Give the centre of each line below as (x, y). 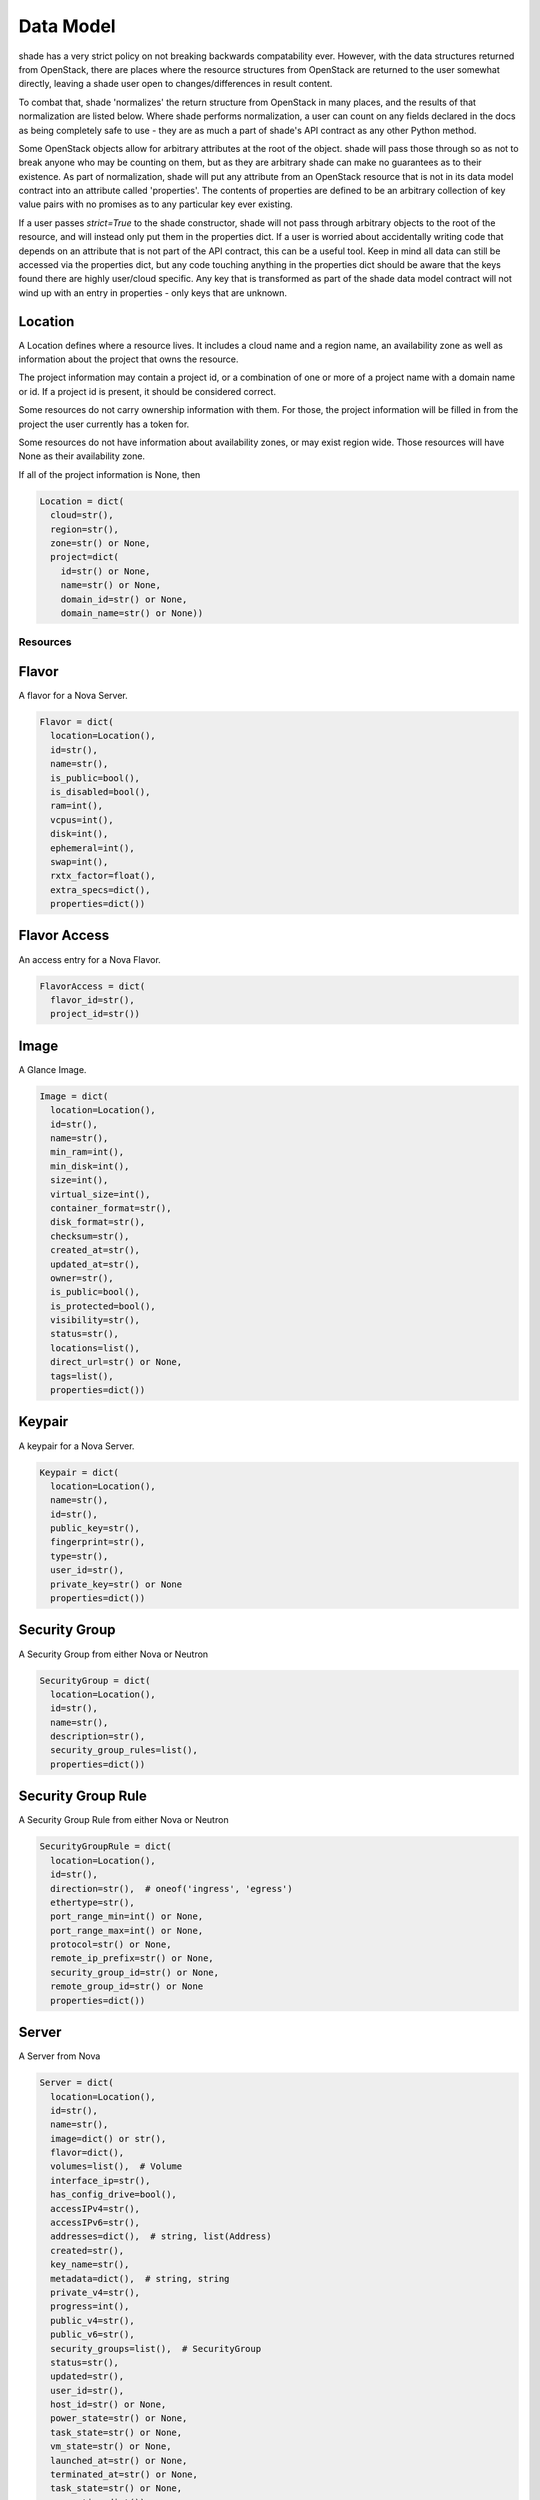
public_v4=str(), (92, 2320)
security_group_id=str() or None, (135, 1972)
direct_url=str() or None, (116, 1362)
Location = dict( (82, 501)
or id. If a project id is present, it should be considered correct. (147, 391)
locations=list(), (95, 1348)
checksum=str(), (90, 1236)
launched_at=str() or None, (119, 2460)
